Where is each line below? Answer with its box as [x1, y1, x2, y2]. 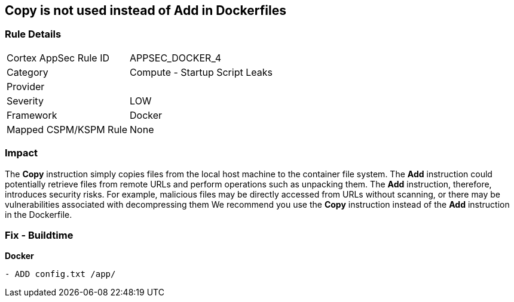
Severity [7, 94, 44, 107]
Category [7, 66, 48, 78]
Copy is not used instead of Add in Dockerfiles [5, 3, 286, 18]
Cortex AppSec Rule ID [7, 51, 110, 64]
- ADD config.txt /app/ [5, 269, 116, 279]
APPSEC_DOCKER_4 [130, 51, 222, 64]
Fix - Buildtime [5, 229, 74, 241]
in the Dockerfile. [5, 209, 72, 220]
